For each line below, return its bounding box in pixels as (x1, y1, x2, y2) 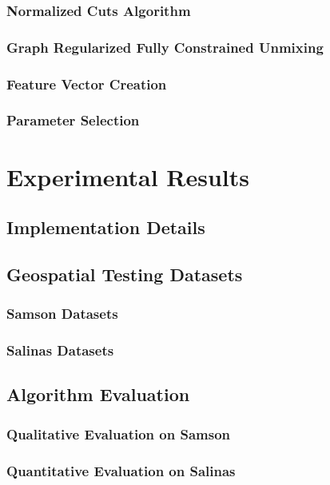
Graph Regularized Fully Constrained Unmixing (6, 37, 324, 57)
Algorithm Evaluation (6, 382, 190, 407)
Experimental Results (6, 160, 249, 193)
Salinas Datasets (6, 340, 114, 360)
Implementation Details (6, 215, 205, 240)
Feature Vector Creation (6, 74, 167, 93)
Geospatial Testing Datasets (6, 261, 243, 286)
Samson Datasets (6, 304, 118, 324)
